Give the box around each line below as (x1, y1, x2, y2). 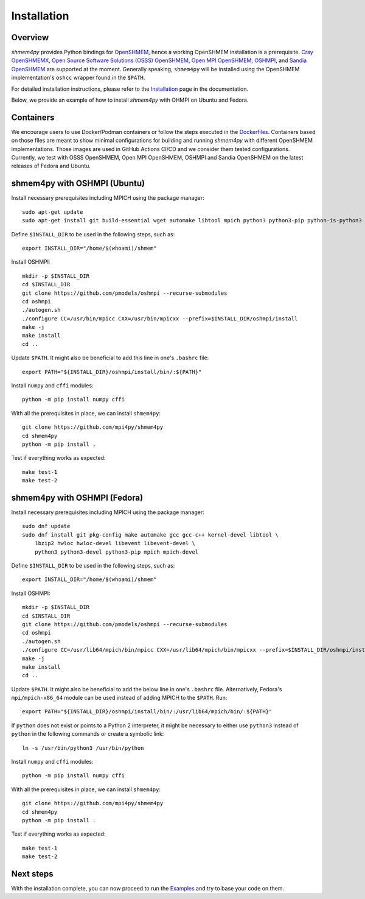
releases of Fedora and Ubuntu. (11, 162, 91, 170)
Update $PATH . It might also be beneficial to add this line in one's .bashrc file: (11, 354, 209, 362)
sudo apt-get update (22, 208, 83, 216)
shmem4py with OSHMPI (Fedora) (11, 492, 143, 502)
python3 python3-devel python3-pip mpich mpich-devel (34, 548, 199, 555)
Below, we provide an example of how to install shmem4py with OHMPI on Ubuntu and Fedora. (11, 96, 249, 104)
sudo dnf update (22, 523, 71, 530)
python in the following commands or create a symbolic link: (11, 730, 164, 738)
